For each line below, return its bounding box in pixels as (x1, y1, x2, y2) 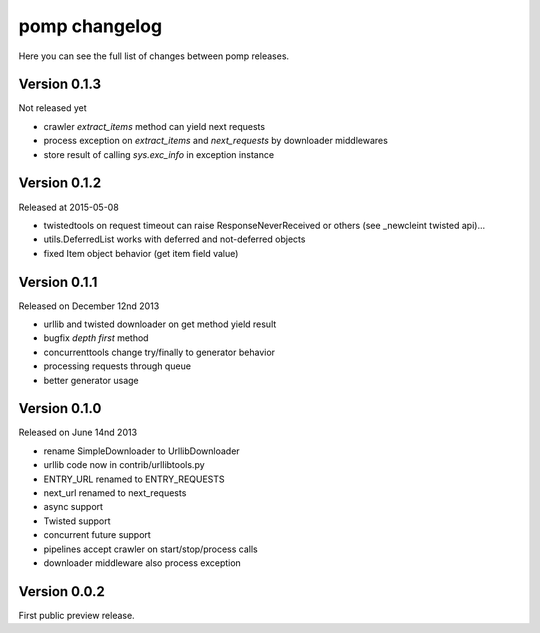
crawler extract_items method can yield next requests (43, 120, 265, 132)
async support (43, 501, 104, 513)
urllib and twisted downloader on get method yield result (43, 318, 277, 330)
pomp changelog (18, 15, 163, 37)
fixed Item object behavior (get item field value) (43, 247, 239, 259)
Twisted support (43, 515, 111, 527)
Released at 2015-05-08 (18, 201, 119, 213)
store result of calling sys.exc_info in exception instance (43, 148, 275, 160)
